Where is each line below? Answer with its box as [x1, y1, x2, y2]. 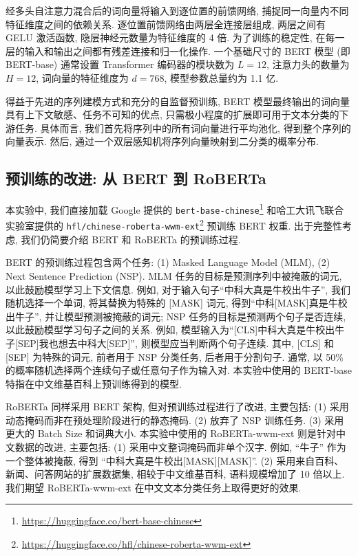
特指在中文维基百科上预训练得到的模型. [6, 376, 182, 390]
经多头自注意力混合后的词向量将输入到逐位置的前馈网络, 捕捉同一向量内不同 [6, 3, 349, 17]
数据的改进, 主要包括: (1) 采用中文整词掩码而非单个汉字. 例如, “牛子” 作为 [14, 440, 346, 454]
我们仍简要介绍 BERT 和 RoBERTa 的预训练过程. [21, 232, 241, 246]
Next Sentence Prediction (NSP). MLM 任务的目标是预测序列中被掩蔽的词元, [6, 268, 342, 282]
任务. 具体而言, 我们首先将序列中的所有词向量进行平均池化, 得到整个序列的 [14, 120, 351, 135]
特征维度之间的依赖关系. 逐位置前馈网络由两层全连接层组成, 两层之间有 [6, 16, 326, 31]
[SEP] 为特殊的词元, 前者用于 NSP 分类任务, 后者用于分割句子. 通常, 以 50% [6, 349, 344, 364]
